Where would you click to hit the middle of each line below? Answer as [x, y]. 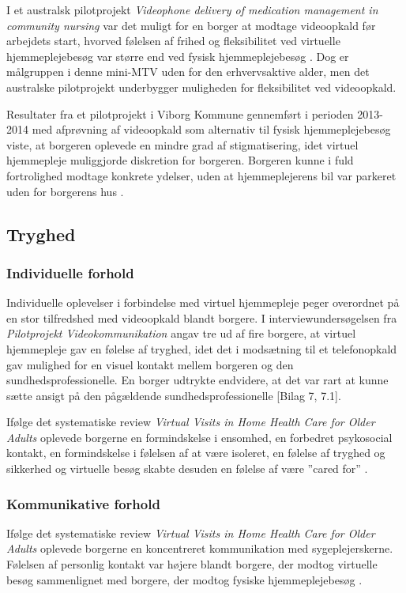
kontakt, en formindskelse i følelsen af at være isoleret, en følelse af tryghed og [196, 453]
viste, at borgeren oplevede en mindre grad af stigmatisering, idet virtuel [182, 144]
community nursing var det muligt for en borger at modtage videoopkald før [191, 25]
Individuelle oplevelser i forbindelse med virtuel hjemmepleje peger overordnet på [203, 302]
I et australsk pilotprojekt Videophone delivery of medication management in [192, 9]
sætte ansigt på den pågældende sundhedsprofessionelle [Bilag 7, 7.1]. [174, 395]
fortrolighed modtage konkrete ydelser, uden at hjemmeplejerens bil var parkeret [201, 175]
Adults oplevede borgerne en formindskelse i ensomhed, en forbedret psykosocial [199, 437]
